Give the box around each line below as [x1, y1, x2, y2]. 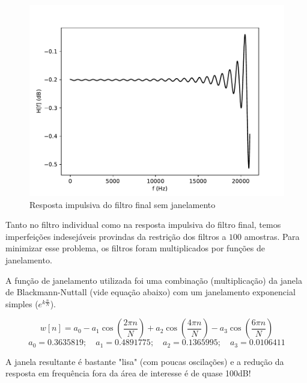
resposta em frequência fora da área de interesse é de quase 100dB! [5, 367, 251, 379]
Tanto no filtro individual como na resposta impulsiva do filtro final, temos [5, 218, 281, 231]
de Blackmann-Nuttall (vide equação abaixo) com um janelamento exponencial [5, 286, 296, 298]
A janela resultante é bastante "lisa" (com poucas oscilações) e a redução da [5, 355, 284, 367]
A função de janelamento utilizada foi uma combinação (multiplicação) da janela [5, 274, 302, 286]
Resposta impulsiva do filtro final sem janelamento [29, 198, 216, 210]
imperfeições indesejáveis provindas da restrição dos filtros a [5, 230, 226, 242]
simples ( [5, 297, 38, 310]
